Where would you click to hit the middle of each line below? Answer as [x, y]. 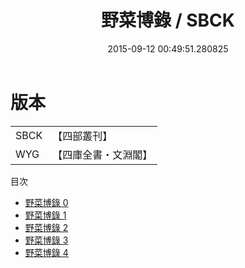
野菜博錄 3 [46, 240]
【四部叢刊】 [82, 136]
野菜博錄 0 [46, 202]
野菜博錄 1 [45, 215]
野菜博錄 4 [46, 252]
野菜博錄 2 [46, 227]
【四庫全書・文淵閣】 [102, 154]
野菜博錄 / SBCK [168, 20]
